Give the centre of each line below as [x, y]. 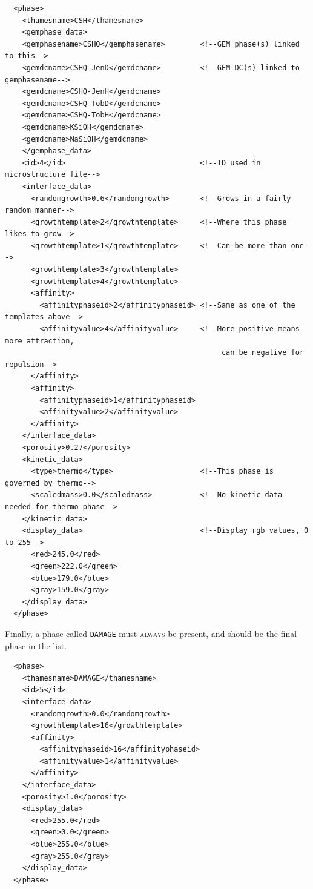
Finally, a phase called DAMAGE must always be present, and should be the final [151, 633]
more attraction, [40, 341]
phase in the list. [36, 645]
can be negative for [262, 353]
